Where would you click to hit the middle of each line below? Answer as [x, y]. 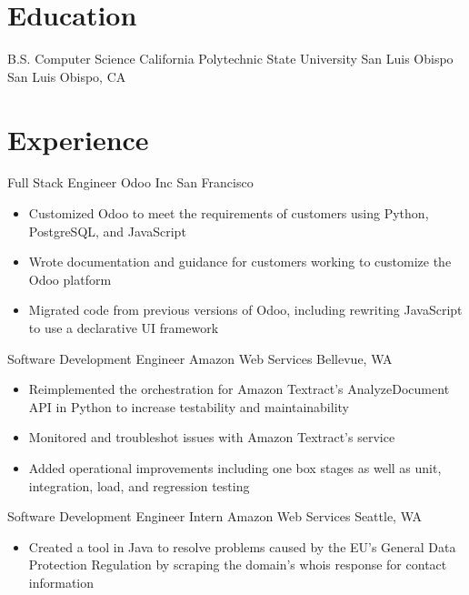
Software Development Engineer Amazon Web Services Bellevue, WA [200, 358]
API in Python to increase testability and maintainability [189, 406]
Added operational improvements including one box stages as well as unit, [235, 467]
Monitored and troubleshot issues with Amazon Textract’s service [212, 437]
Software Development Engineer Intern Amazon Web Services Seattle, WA [215, 516]
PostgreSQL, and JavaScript [107, 231]
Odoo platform [70, 279]
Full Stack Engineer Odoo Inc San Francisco [130, 182]
